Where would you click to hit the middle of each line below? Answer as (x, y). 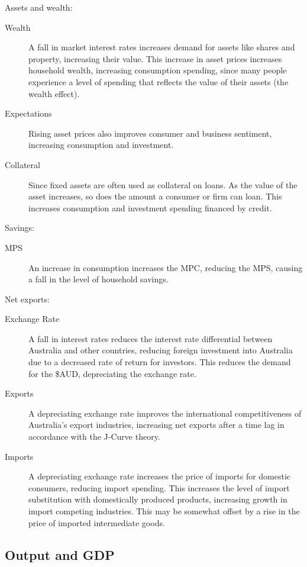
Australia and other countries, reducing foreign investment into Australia (161, 350)
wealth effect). (54, 93)
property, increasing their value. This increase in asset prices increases (155, 58)
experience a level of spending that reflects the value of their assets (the (159, 81)
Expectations (28, 113)
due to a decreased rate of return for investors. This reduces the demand (160, 362)
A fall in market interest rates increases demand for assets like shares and (162, 47)
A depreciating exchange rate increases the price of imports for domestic (160, 476)
